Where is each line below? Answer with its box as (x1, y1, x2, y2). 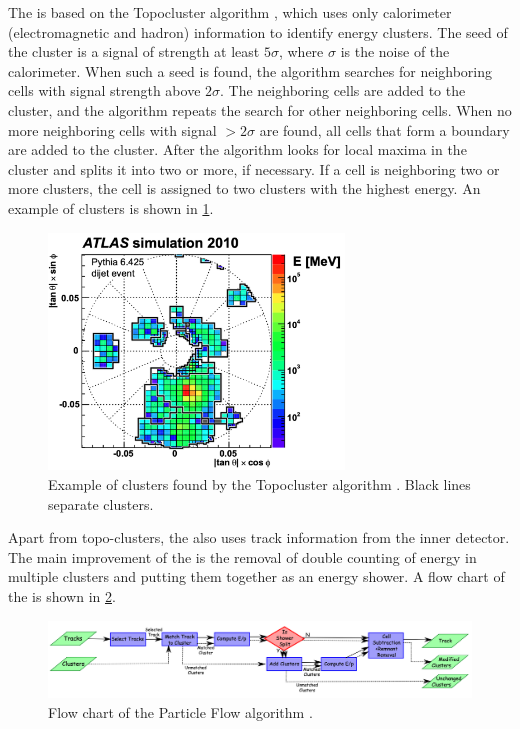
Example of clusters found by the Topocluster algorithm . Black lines (48, 474, 471, 495)
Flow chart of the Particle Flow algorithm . (48, 701, 313, 722)
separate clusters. (48, 493, 154, 514)
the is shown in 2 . (8, 586, 116, 607)
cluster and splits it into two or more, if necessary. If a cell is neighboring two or (8, 158, 500, 179)
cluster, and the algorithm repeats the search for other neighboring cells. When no (8, 99, 512, 120)
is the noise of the (340, 41, 450, 62)
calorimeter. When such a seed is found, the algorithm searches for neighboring (8, 60, 493, 81)
